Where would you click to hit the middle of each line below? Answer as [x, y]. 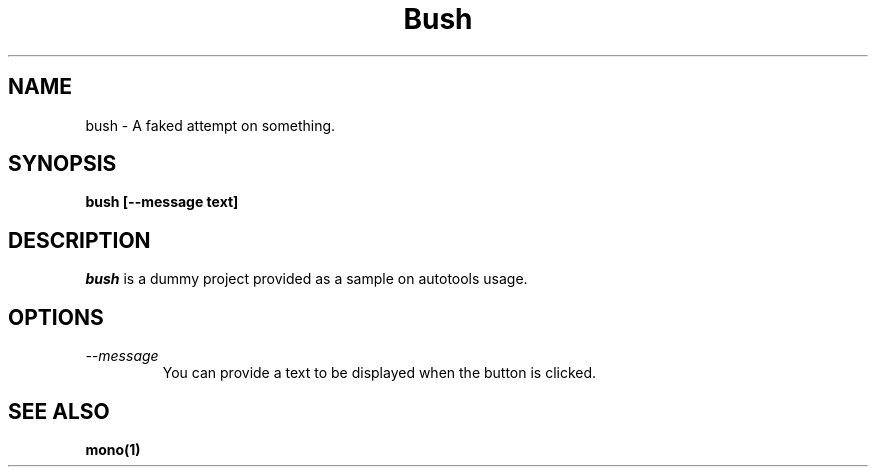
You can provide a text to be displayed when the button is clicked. [379, 373]
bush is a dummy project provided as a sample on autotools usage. [306, 279]
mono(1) [113, 449]
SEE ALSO [59, 411]
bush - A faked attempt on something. [210, 125]
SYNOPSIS [62, 164]
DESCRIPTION [79, 240]
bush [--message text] [162, 202]
